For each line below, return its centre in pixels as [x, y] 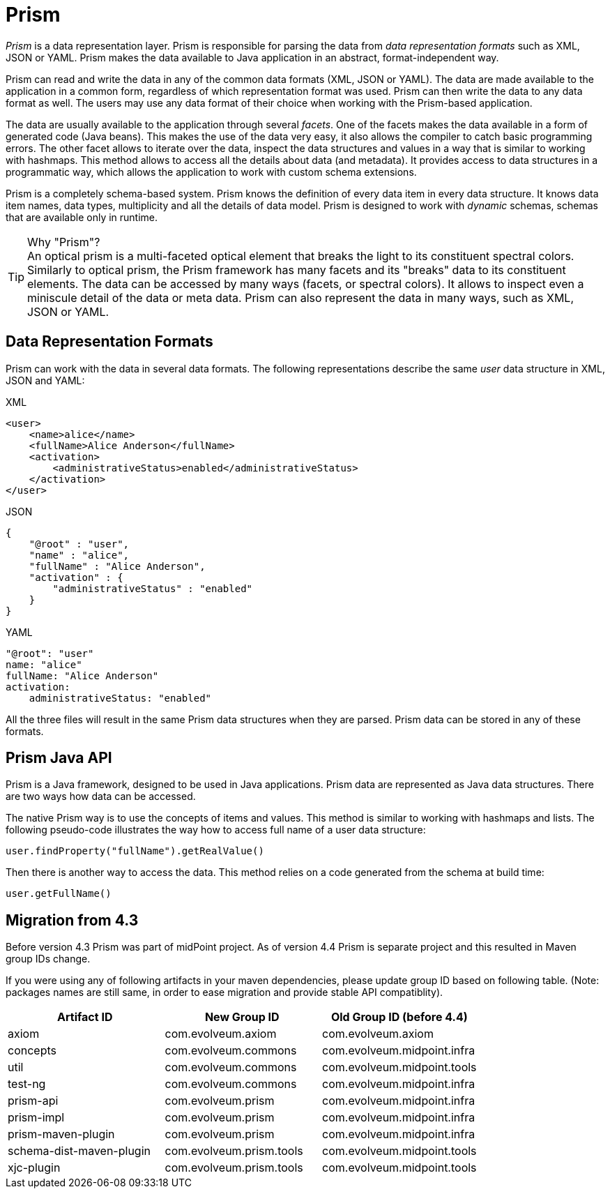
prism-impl [36, 1118]
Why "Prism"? [64, 242]
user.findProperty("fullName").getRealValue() [135, 851]
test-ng [27, 1084]
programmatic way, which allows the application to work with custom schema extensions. [211, 172]
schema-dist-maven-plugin [79, 1151]
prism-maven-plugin [61, 1134]
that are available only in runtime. [82, 217]
